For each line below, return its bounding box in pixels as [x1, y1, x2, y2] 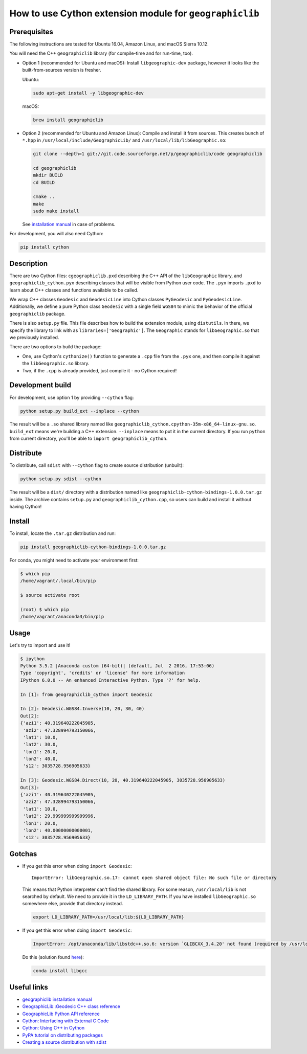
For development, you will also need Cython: [9, 231, 103, 237]
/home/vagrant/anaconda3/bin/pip [20, 614, 104, 620]
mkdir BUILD [33, 172, 63, 178]
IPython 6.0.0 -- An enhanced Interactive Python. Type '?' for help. [20, 677, 202, 683]
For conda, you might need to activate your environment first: [9, 557, 139, 563]
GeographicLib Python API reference [22, 1011, 100, 1017]
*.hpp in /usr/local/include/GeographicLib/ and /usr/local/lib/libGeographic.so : [22, 137, 227, 143]
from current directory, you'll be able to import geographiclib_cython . [9, 435, 168, 442]
